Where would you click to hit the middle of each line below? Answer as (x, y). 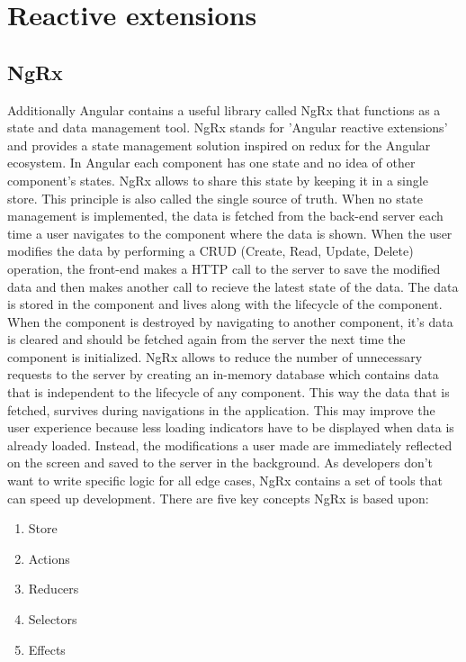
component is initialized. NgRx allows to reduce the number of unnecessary (215, 356)
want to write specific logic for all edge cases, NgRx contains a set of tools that (225, 481)
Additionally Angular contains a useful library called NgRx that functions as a (224, 109)
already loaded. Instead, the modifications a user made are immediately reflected (230, 444)
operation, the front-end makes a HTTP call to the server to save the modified (224, 268)
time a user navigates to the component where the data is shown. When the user (230, 233)
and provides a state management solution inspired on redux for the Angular (219, 145)
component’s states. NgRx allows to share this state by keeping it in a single (218, 180)
